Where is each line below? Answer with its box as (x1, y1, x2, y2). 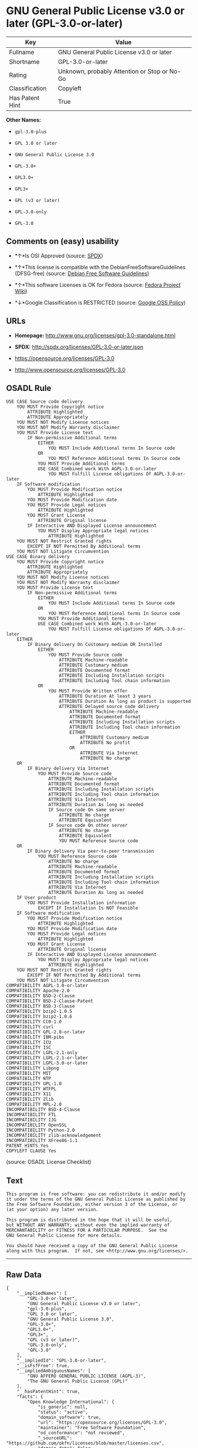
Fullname (9, 48, 34, 56)
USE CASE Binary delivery (6, 554, 70, 560)
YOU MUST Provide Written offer (48, 688, 128, 694)
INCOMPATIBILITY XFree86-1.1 (6, 1138, 78, 1144)
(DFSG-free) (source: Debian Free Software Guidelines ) (14, 270, 150, 277)
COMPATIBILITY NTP (6, 1076, 51, 1082)
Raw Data (6, 1270, 42, 1280)
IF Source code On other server (48, 823, 128, 829)
